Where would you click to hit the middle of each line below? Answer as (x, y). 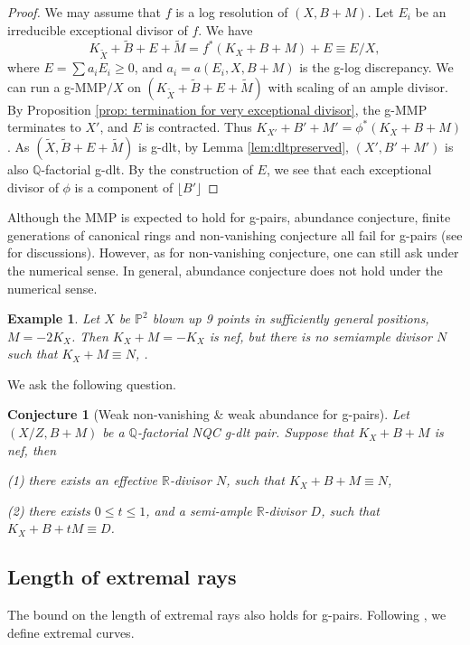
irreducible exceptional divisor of (98, 29)
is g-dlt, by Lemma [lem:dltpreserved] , (244, 146)
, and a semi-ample (199, 510)
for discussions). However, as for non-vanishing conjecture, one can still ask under (233, 252)
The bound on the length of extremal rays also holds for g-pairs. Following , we (227, 615)
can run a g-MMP (57, 86)
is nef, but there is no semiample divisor (320, 336)
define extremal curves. (71, 632)
